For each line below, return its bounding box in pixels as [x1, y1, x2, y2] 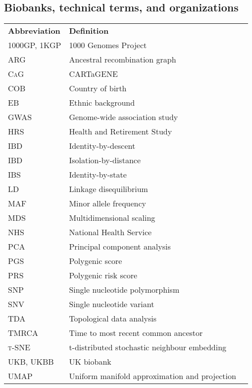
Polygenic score [69, 255, 122, 267]
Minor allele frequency [69, 197, 147, 209]
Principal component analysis [69, 241, 171, 253]
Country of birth [69, 82, 127, 94]
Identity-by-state [69, 169, 127, 181]
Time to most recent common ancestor [69, 327, 203, 339]
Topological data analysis [69, 313, 157, 324]
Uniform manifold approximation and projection [69, 370, 236, 382]
